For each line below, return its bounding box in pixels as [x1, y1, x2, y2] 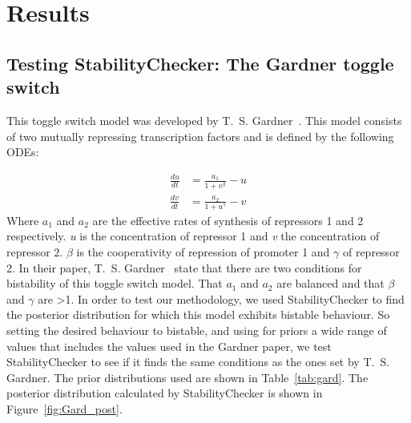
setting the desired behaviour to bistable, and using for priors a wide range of [6, 321, 387, 338]
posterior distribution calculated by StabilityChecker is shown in [6, 385, 323, 401]
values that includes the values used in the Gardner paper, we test [6, 337, 332, 354]
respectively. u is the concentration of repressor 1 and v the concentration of [6, 228, 380, 244]
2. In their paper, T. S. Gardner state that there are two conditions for [6, 259, 362, 276]
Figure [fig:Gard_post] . [6, 400, 123, 417]
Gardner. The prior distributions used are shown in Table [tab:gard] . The [6, 369, 369, 385]
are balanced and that [276, 275, 385, 292]
